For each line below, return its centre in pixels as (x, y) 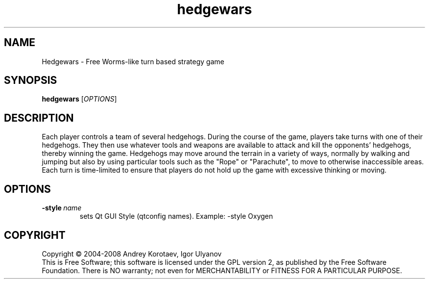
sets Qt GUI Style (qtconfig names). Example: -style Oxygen (176, 216)
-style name (62, 208)
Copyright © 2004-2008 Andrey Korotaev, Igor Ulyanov (132, 254)
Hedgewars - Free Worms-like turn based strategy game (133, 61)
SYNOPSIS (31, 80)
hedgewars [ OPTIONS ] (79, 99)
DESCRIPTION (39, 118)
